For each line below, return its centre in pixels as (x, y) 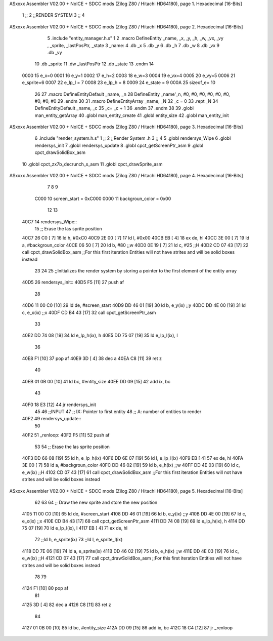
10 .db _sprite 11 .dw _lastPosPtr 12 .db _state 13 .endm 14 (94, 64)
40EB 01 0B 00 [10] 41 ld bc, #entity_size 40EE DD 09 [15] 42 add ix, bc (96, 381)
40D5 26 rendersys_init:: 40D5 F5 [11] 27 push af (73, 282)
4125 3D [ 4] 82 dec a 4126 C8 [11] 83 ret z (66, 605)
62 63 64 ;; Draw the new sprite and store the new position (96, 502)
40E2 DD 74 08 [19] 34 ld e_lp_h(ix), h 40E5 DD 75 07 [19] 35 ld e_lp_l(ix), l (100, 335)
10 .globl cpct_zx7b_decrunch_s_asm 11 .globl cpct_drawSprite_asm (92, 164)
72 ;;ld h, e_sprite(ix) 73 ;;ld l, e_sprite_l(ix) (79, 540)
